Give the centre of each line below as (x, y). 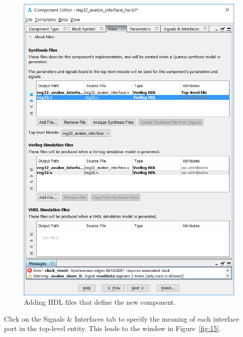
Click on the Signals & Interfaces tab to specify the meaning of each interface (121, 318)
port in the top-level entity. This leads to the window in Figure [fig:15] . (113, 328)
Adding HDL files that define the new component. (100, 302)
